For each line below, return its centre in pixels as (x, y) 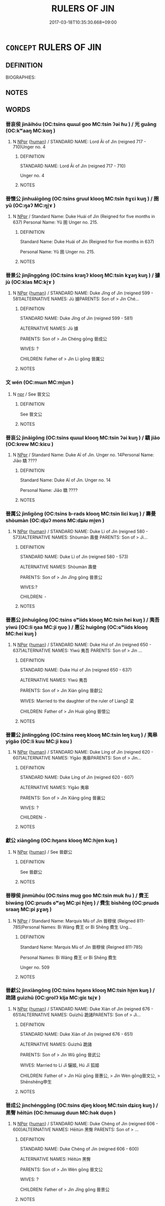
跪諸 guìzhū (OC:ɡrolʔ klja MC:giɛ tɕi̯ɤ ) (53, 998)
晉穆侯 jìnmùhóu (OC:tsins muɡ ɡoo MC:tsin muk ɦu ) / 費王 (77, 895)
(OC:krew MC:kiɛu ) (29, 444)
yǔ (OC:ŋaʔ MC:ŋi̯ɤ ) (31, 205)
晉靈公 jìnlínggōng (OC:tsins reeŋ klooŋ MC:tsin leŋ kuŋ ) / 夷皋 (82, 735)
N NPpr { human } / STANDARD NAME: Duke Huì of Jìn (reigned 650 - (82, 644)
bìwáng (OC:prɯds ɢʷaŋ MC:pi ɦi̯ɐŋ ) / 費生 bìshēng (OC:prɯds (82, 903)
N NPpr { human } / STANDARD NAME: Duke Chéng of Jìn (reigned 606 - (85, 1124)
